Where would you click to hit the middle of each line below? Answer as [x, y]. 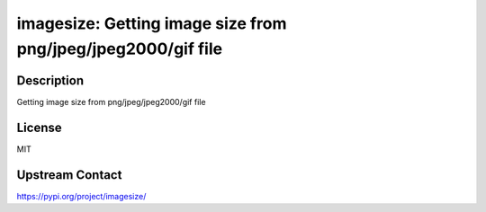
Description [50, 80]
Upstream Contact [69, 175]
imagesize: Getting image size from [152, 23]
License [39, 127]
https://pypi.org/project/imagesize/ [81, 196]
